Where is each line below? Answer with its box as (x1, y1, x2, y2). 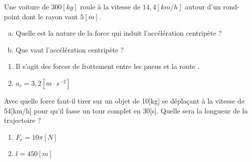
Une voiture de (4, 1, 49, 11)
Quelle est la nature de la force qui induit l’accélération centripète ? (15, 28, 222, 38)
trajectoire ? (4, 115, 41, 125)
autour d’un (185, 1, 221, 11)
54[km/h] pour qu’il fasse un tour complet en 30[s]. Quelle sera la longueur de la (4, 105, 248, 115)
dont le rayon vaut (22, 11, 78, 21)
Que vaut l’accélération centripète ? (15, 44, 124, 54)
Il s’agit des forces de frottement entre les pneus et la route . (15, 61, 200, 71)
